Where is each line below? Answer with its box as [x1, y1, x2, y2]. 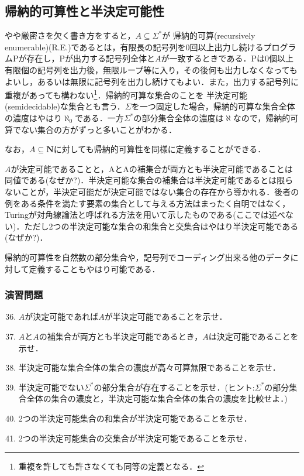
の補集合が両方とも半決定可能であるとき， [39, 330, 203, 342]
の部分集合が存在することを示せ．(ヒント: [94, 381, 255, 393]
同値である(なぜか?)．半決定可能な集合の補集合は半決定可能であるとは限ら [5, 174, 293, 186]
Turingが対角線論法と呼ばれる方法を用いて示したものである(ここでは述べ [5, 208, 285, 221]
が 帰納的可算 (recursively [162, 29, 255, 42]
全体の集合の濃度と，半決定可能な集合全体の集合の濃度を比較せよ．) [26, 392, 288, 405]
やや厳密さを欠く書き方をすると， [5, 29, 136, 42]
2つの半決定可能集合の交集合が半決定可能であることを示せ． [18, 432, 252, 444]
